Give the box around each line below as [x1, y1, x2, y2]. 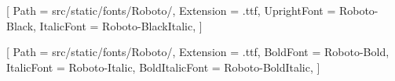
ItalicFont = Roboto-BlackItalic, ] [39, 17, 203, 33]
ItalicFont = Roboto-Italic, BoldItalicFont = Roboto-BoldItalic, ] [6, 58, 320, 75]
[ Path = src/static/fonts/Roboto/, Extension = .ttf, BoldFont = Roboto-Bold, [6, 44, 390, 60]
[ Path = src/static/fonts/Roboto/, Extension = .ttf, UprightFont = [6, 2, 336, 18]
